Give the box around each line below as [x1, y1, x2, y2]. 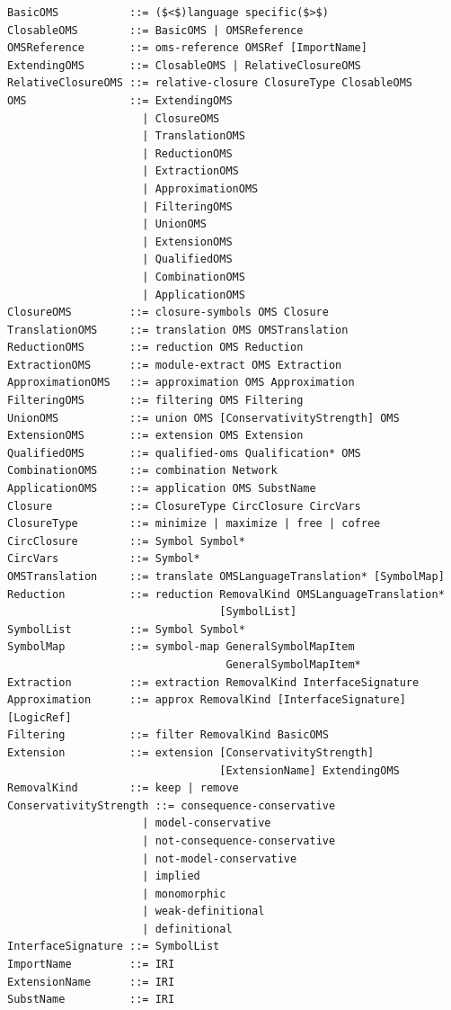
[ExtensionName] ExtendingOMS [219, 764, 400, 777]
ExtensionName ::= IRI [7, 975, 175, 988]
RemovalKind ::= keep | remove [7, 782, 239, 795]
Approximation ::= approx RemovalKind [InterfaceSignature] [7, 693, 406, 707]
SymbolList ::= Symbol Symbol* [7, 622, 245, 636]
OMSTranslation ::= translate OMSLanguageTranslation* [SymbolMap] [7, 570, 445, 583]
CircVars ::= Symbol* [7, 552, 200, 566]
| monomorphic [142, 887, 226, 900]
